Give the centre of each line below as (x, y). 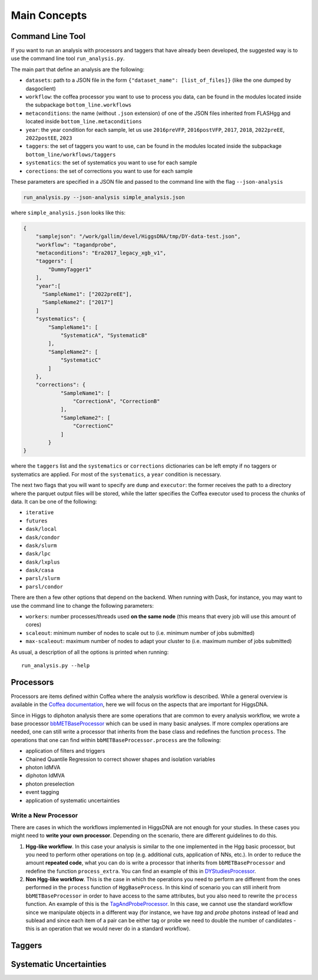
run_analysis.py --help (56, 666)
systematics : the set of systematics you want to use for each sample (111, 163)
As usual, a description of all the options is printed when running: (90, 652)
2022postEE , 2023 (49, 138)
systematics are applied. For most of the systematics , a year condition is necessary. (116, 474)
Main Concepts (49, 15)
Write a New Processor (44, 816)
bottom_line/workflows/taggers (71, 154)
